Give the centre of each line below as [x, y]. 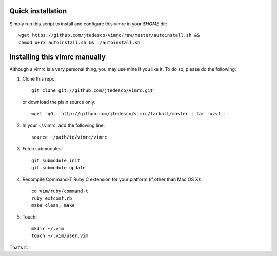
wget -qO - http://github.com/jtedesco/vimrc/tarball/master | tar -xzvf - [129, 114]
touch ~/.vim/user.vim [60, 236]
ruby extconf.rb [52, 198]
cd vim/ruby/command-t [60, 191]
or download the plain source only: [59, 102]
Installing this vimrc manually [58, 57]
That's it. [19, 247]
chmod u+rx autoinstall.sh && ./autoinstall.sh [80, 43]
